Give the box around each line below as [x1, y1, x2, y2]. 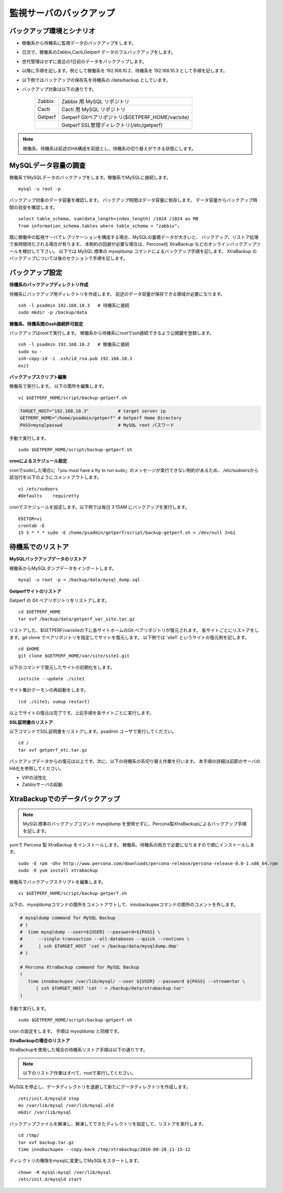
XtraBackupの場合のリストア [9, 1037, 70, 1043]
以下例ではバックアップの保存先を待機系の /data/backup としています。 [22, 77, 171, 83]
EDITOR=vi [18, 516, 42, 521]
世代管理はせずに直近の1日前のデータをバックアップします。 [22, 58, 147, 64]
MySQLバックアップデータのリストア [9, 556, 87, 562]
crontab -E [18, 523, 45, 529]
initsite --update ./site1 [18, 676, 85, 682]
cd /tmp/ [18, 1133, 40, 1138]
